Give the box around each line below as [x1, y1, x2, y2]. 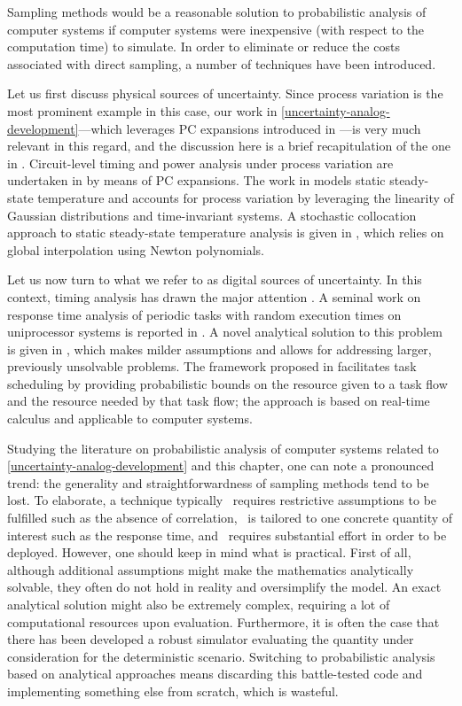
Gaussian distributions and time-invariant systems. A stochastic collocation [7, 206, 417, 224]
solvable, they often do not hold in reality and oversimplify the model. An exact [7, 578, 442, 596]
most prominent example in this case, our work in [7, 101, 278, 120]
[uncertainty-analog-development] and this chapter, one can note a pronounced [7, 456, 435, 475]
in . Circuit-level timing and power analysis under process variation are [7, 153, 394, 172]
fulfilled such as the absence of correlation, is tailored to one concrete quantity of [7, 508, 453, 527]
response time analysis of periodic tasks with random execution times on [7, 305, 402, 323]
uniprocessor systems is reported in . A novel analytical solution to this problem [7, 322, 442, 341]
